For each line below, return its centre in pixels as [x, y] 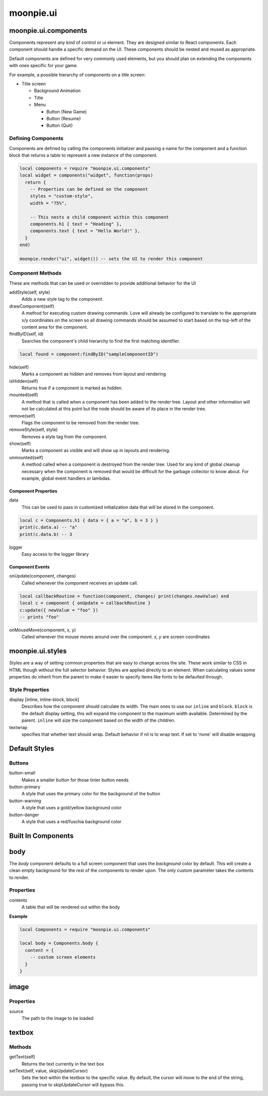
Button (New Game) [67, 111]
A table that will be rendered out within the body [71, 907]
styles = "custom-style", [62, 196]
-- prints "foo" [39, 617]
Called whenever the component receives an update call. [80, 583]
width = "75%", [48, 203]
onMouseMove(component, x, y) [43, 630]
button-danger [24, 815]
